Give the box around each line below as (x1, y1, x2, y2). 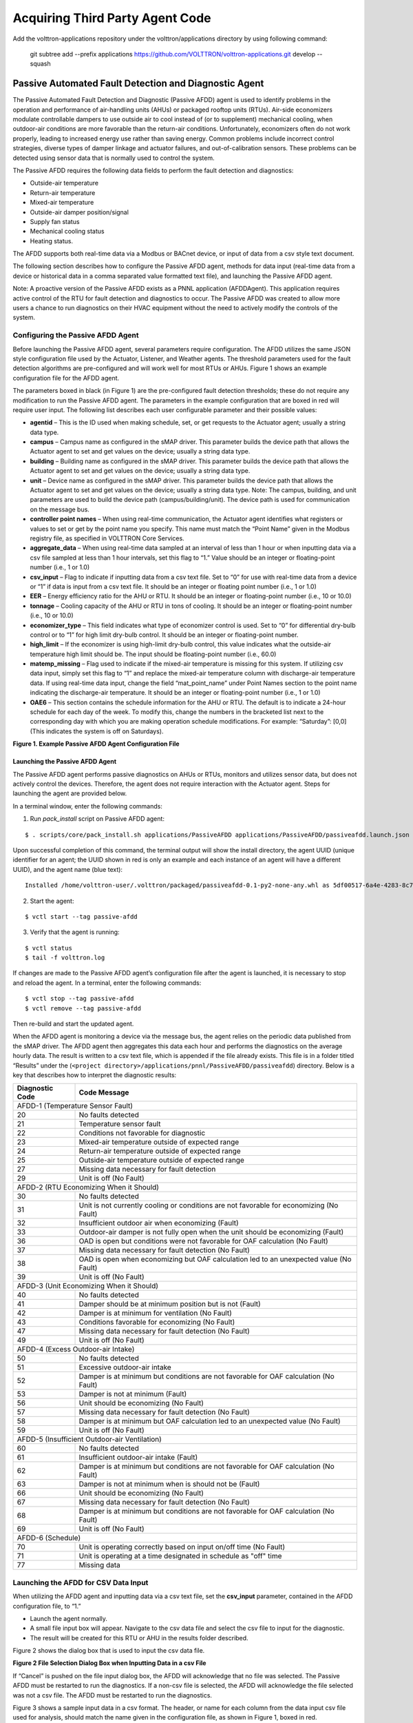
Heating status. (30, 236, 74, 245)
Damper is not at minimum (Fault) (78, 1389, 187, 1399)
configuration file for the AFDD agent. (12, 374, 120, 382)
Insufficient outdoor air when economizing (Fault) (78, 1219, 239, 1228)
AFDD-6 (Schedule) (17, 1533, 81, 1543)
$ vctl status (25, 944, 72, 952)
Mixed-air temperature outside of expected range (78, 1137, 240, 1147)
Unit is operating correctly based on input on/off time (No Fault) (78, 1542, 286, 1552)
